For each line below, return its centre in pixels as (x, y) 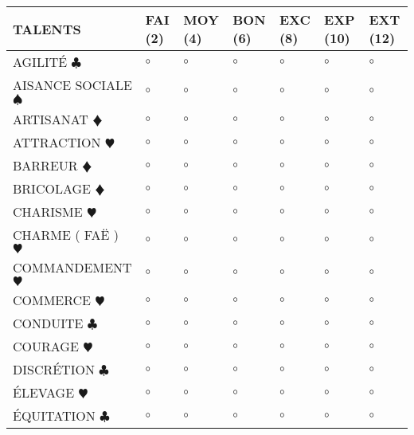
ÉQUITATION (54, 415)
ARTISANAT (51, 119)
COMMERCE (52, 300)
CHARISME (48, 212)
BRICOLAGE (52, 188)
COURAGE (46, 346)
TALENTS (47, 29)
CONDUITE (48, 323)
